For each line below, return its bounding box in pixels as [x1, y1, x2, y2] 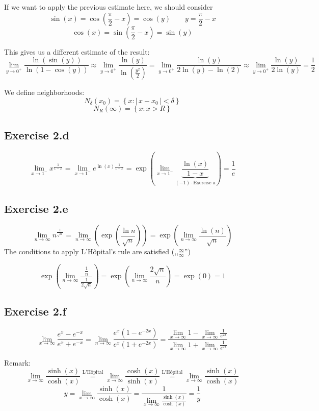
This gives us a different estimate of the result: [4, 46, 150, 57]
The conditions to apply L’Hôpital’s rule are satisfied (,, [4, 246, 179, 257]
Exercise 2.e [4, 200, 68, 216]
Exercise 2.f [4, 303, 66, 319]
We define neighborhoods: [4, 87, 85, 98]
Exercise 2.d [4, 127, 69, 143]
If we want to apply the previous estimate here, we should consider [4, 2, 213, 12]
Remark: [4, 357, 31, 368]
